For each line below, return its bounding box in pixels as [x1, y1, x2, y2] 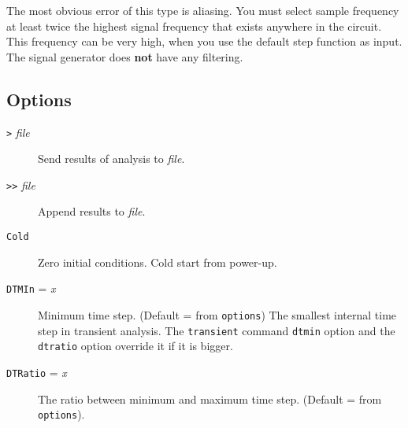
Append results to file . [38, 203, 146, 220]
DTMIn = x [6, 280, 56, 297]
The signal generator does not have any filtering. [6, 48, 243, 65]
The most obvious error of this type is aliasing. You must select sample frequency [6, 2, 399, 18]
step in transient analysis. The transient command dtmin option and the [38, 322, 395, 338]
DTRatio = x [6, 363, 67, 380]
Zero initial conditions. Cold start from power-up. [38, 253, 277, 270]
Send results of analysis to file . [38, 150, 185, 167]
